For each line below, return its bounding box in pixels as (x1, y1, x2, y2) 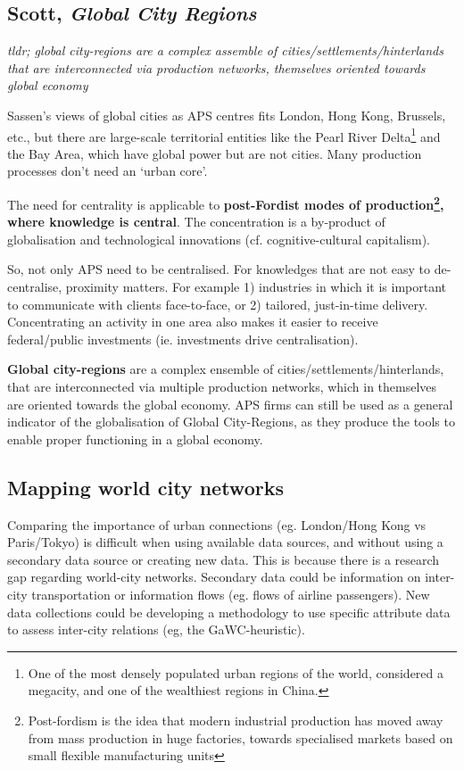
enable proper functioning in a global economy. (7, 429, 263, 448)
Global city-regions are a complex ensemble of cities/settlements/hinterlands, (7, 360, 444, 378)
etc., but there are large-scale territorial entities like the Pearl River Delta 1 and (7, 124, 441, 145)
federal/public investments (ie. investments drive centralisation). (7, 329, 359, 348)
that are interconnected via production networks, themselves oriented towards (7, 58, 426, 77)
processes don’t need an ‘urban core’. (7, 161, 208, 180)
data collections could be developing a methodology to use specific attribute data (7, 602, 451, 621)
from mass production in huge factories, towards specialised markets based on (28, 728, 453, 747)
